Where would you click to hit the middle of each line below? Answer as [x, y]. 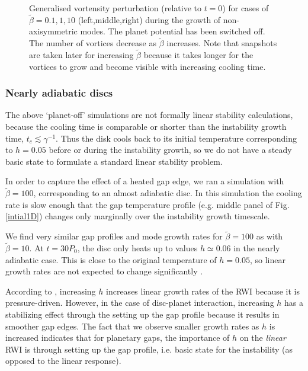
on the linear [263, 338]
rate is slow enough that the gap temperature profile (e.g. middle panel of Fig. [147, 204]
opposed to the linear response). [63, 361]
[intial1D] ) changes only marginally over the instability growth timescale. [138, 216]
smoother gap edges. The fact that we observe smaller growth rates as [132, 326]
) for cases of [246, 8]
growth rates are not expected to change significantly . [104, 271]
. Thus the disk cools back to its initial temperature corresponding [177, 138]
